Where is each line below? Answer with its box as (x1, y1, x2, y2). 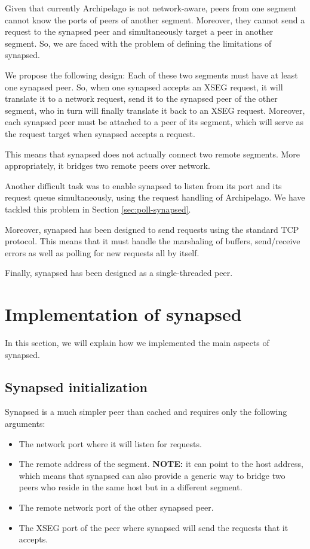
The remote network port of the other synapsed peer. (19, 501, 214, 513)
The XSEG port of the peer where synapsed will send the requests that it (19, 521, 288, 533)
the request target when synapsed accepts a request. (5, 127, 195, 139)
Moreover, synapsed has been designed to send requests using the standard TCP (5, 223, 299, 235)
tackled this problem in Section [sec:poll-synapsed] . (5, 202, 191, 215)
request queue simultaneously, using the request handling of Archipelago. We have (5, 191, 305, 204)
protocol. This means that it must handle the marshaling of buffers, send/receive (5, 235, 300, 247)
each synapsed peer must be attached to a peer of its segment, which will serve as (5, 116, 303, 128)
